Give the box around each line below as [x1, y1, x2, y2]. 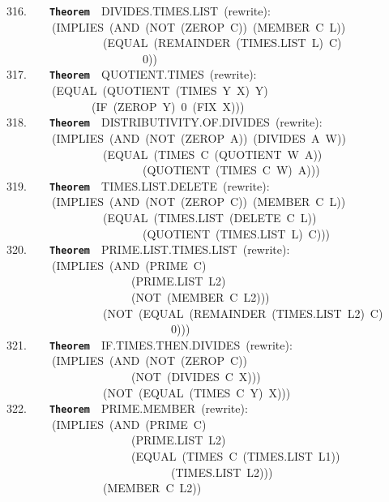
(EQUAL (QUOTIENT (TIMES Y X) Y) [51, 82, 268, 99]
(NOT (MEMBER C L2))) [130, 289, 270, 305]
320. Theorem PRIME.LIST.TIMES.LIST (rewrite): [6, 241, 290, 258]
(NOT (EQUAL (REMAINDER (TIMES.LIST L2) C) [102, 304, 383, 321]
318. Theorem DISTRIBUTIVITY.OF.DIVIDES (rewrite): [6, 114, 323, 131]
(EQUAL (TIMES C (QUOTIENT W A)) [102, 145, 323, 162]
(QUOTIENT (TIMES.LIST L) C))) [142, 225, 331, 242]
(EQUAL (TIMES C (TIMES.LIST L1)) [130, 448, 340, 465]
